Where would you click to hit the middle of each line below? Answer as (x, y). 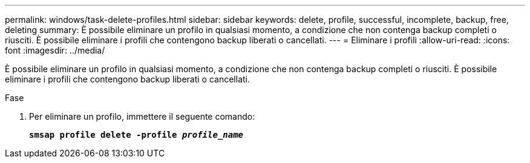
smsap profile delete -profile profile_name (136, 135)
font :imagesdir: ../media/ (55, 50)
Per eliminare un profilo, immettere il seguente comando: (142, 116)
